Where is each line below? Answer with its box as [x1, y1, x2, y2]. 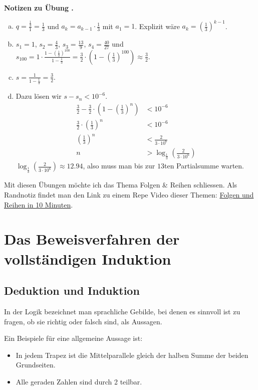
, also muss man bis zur [83, 160, 155, 171]
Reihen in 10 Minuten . [4, 199, 73, 210]
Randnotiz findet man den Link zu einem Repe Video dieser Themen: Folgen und [4, 189, 254, 200]
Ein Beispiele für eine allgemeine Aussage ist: [4, 333, 143, 343]
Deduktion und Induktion [4, 283, 140, 298]
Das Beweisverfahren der [4, 229, 180, 249]
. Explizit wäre [135, 21, 180, 31]
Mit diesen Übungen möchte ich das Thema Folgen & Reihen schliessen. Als [4, 179, 237, 190]
